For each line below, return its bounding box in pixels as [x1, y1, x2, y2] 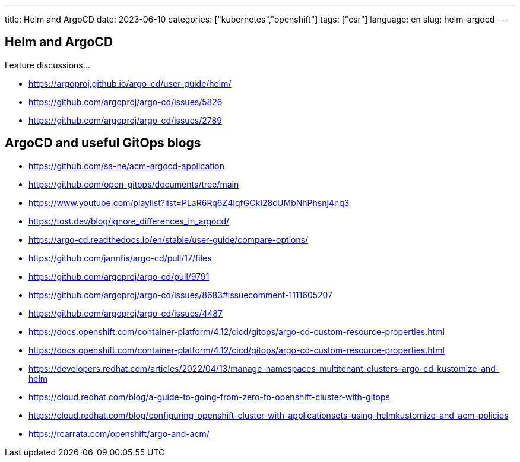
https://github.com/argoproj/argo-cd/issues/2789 [28, 115, 222, 125]
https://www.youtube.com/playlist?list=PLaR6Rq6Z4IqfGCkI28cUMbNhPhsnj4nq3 [28, 197, 350, 208]
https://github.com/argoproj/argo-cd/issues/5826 [28, 96, 223, 107]
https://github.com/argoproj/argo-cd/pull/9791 [28, 271, 210, 281]
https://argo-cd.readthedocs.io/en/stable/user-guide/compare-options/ [28, 234, 309, 245]
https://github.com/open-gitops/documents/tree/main [28, 179, 239, 189]
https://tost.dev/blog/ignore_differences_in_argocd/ [28, 216, 230, 226]
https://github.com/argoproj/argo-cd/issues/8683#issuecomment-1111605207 [28, 289, 333, 300]
